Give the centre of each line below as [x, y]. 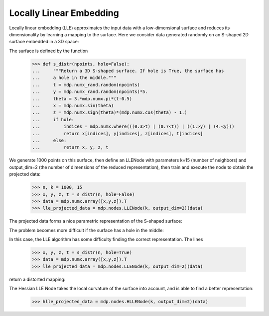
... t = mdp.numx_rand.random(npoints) [86, 85]
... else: [49, 140]
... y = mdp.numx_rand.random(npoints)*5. [90, 92]
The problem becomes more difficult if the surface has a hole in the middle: [86, 230]
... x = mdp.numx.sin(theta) [73, 106]
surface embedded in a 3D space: [44, 42]
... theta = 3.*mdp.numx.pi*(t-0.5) [82, 99]
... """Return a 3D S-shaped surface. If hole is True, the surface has [128, 71]
